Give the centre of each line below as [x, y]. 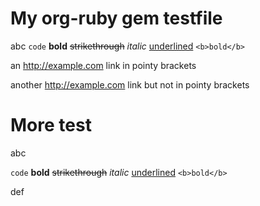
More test [51, 125]
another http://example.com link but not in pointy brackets [130, 84]
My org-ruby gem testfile [116, 18]
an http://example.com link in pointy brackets [103, 65]
